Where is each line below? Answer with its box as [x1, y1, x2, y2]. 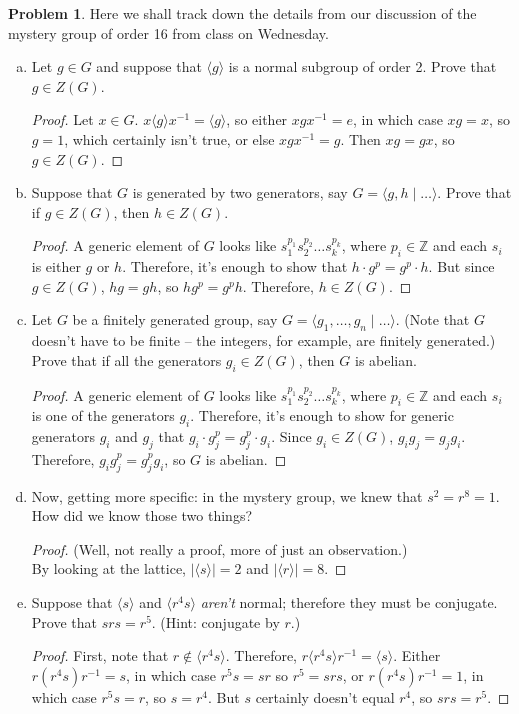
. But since [428, 256, 495, 277]
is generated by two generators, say [132, 182, 348, 203]
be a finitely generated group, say [72, 309, 278, 330]
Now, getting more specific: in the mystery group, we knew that [31, 485, 423, 506]
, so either [226, 109, 288, 130]
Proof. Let [31, 109, 94, 130]
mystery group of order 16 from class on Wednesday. [8, 22, 329, 43]
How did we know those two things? [31, 505, 253, 526]
